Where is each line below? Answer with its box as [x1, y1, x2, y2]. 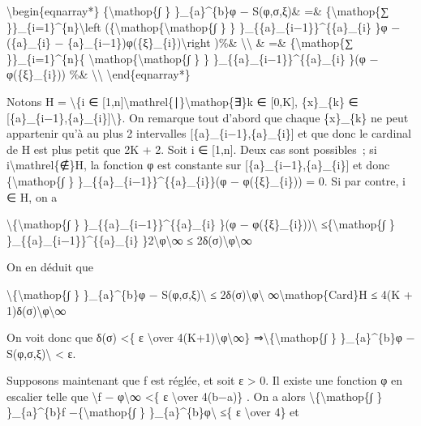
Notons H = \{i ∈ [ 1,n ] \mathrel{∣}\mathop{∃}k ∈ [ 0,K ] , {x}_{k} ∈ [6, 92, 359, 109]
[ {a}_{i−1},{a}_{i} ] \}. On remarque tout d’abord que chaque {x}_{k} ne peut [6, 109, 409, 126]
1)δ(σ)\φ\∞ [6, 301, 67, 318]
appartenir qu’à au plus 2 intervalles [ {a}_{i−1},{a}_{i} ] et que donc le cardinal [6, 125, 411, 142]
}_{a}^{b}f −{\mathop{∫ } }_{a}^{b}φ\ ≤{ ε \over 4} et [6, 403, 299, 420]
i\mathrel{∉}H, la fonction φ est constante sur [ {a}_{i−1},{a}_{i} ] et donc [6, 156, 390, 173]
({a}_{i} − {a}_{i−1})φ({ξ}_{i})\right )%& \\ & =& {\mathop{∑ [6, 34, 354, 51]
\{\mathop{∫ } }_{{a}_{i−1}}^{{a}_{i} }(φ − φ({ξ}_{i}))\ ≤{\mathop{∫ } [6, 215, 395, 232]
